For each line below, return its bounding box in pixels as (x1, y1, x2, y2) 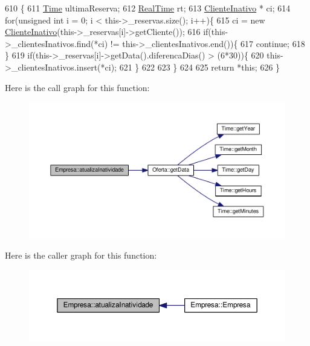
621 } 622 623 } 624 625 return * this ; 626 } (119, 60, 280, 73)
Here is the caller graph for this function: (5, 249, 157, 262)
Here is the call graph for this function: (5, 81, 150, 93)
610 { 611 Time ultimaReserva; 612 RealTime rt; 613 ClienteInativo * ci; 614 (5, 2, 291, 14)
